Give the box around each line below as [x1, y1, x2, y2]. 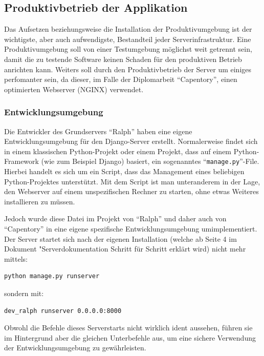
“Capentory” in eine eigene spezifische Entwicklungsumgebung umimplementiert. [4, 223, 257, 234]
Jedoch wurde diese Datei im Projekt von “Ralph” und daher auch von [4, 213, 227, 224]
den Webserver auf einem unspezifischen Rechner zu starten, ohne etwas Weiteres [4, 186, 259, 197]
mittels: [4, 253, 28, 264]
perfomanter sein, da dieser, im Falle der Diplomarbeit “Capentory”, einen [4, 74, 237, 85]
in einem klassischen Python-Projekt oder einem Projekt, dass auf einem [4, 145, 232, 156]
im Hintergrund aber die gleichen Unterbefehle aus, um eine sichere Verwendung [4, 332, 256, 343]
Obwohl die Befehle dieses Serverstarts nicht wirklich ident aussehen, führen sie [4, 322, 253, 333]
